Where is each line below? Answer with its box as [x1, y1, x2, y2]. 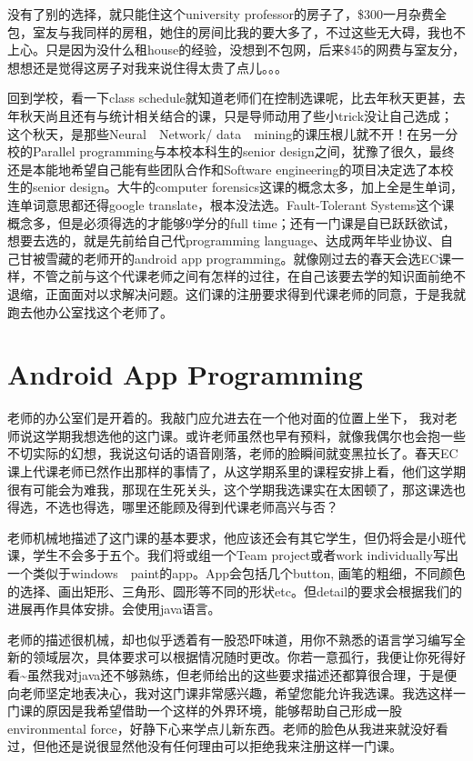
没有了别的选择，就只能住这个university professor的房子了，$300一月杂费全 [7, 5, 447, 23]
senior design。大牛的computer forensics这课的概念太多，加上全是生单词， [32, 177, 463, 196]
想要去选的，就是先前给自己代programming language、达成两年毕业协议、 [7, 231, 441, 250]
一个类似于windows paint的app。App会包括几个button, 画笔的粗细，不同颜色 [7, 563, 466, 582]
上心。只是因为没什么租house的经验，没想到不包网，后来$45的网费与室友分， [7, 40, 466, 59]
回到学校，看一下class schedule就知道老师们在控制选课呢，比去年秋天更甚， [7, 88, 453, 107]
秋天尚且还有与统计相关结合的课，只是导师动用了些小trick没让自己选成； [19, 105, 454, 125]
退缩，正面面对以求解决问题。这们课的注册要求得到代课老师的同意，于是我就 [7, 284, 466, 303]
